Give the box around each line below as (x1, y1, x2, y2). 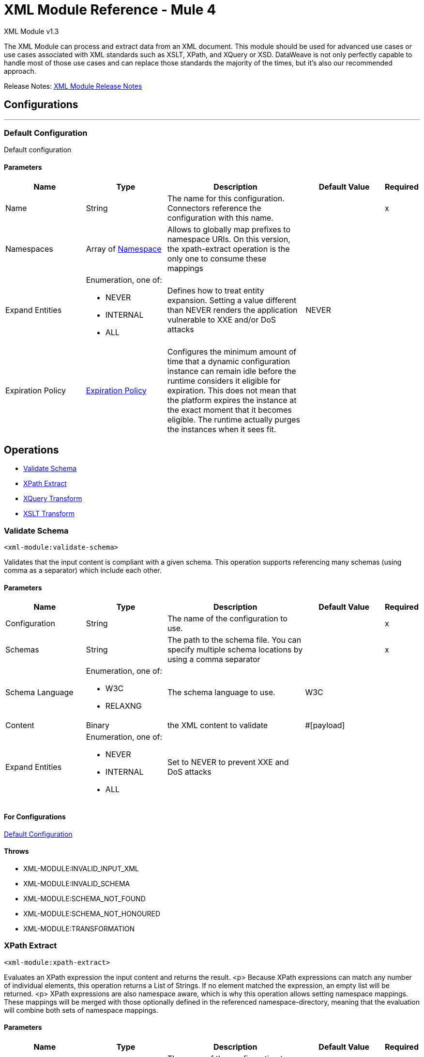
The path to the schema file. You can (167, 635, 302, 645)
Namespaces (5, 244, 53, 254)
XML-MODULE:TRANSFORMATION (23, 924, 135, 933)
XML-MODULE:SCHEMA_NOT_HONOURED (23, 909, 161, 918)
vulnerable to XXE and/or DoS (167, 314, 276, 325)
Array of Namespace (86, 244, 162, 254)
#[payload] (305, 720, 345, 731)
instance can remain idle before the (167, 366, 296, 376)
